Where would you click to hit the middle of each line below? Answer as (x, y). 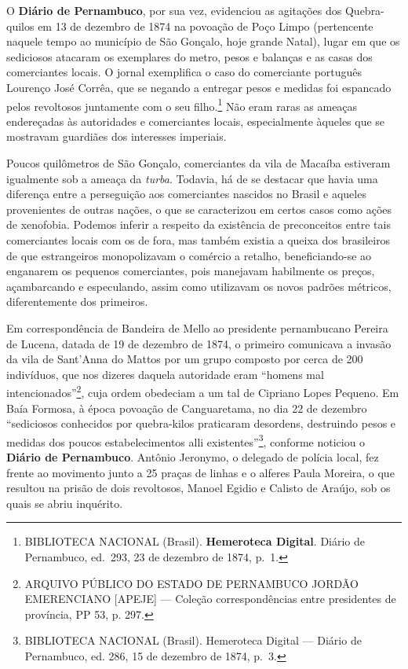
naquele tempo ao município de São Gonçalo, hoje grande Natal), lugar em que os (203, 41)
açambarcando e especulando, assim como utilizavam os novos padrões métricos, (199, 286)
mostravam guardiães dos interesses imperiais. (117, 136)
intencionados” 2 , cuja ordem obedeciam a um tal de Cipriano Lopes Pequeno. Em (203, 391)
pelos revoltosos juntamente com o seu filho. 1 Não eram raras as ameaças (182, 105)
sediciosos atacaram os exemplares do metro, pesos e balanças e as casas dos (189, 56)
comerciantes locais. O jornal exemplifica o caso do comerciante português (184, 72)
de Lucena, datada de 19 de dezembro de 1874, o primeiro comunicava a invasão (199, 343)
